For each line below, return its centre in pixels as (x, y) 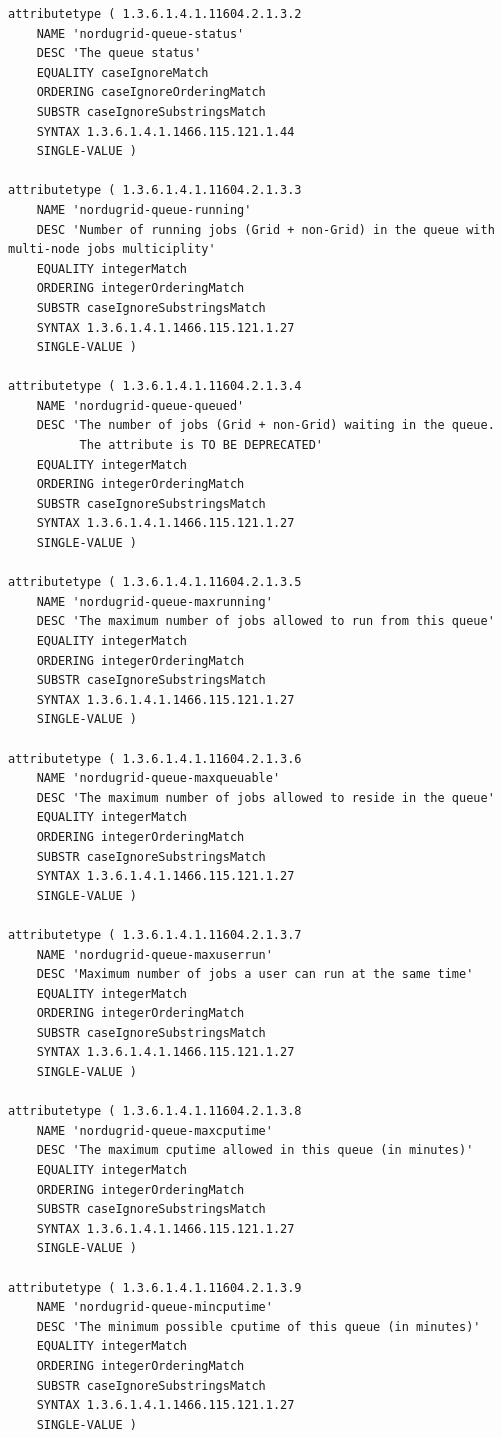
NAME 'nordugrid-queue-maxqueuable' (158, 778)
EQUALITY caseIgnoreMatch (122, 72)
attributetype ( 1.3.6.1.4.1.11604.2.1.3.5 (155, 582)
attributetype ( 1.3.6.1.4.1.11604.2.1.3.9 (155, 1287)
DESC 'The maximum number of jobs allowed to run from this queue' (265, 621)
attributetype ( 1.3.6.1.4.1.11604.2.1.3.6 (155, 758)
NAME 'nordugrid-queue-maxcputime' (154, 1130)
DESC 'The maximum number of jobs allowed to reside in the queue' (265, 797)
